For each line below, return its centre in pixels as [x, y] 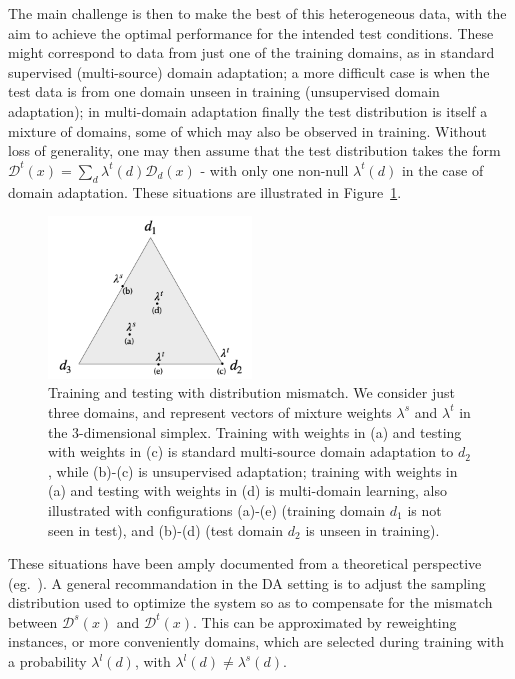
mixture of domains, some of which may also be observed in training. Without [247, 130]
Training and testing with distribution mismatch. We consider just [251, 392]
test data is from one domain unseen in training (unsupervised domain [224, 91]
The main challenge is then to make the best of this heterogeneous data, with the [257, 13]
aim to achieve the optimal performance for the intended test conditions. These [251, 32]
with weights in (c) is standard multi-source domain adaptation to [251, 451]
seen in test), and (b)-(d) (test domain [166, 529]
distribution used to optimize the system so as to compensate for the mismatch [250, 602]
